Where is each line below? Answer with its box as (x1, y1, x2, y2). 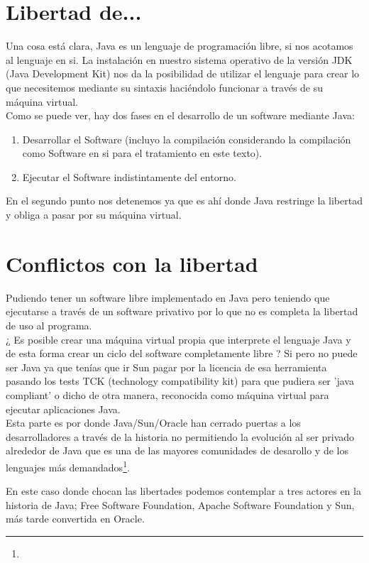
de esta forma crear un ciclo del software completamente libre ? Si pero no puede (6, 346, 358, 361)
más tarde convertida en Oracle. (6, 511, 145, 526)
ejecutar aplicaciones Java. (6, 401, 121, 416)
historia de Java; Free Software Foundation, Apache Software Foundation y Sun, (6, 497, 355, 512)
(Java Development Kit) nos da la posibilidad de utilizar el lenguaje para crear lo (6, 66, 360, 81)
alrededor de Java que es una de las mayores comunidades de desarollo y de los (6, 443, 348, 458)
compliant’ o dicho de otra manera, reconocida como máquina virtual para (6, 387, 329, 402)
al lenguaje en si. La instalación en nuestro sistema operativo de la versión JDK (6, 52, 353, 67)
